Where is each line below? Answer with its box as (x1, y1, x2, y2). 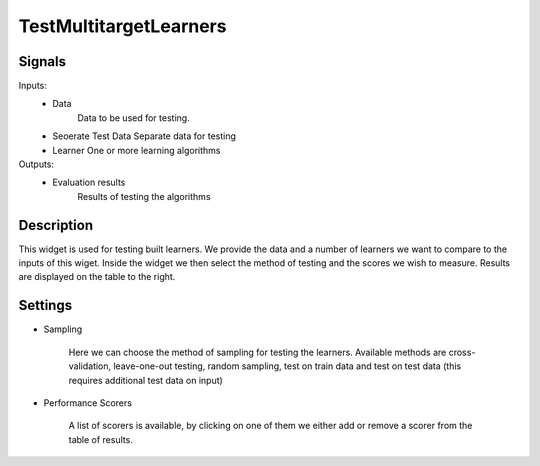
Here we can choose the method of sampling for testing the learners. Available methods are (68, 346, 447, 358)
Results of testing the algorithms (77, 190, 211, 202)
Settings (18, 297, 73, 314)
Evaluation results (52, 176, 126, 189)
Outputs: (18, 158, 55, 170)
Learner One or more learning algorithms (52, 144, 221, 156)
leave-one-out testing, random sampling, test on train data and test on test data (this (113, 360, 462, 372)
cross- (448, 346, 476, 358)
